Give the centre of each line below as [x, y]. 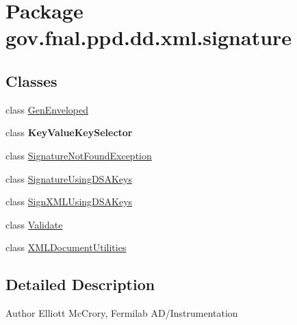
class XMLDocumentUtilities [66, 247]
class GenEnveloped [47, 109]
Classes [31, 80]
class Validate [34, 224]
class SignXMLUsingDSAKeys [69, 201]
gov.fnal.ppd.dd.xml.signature [149, 37]
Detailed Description [80, 284]
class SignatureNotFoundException [79, 155]
